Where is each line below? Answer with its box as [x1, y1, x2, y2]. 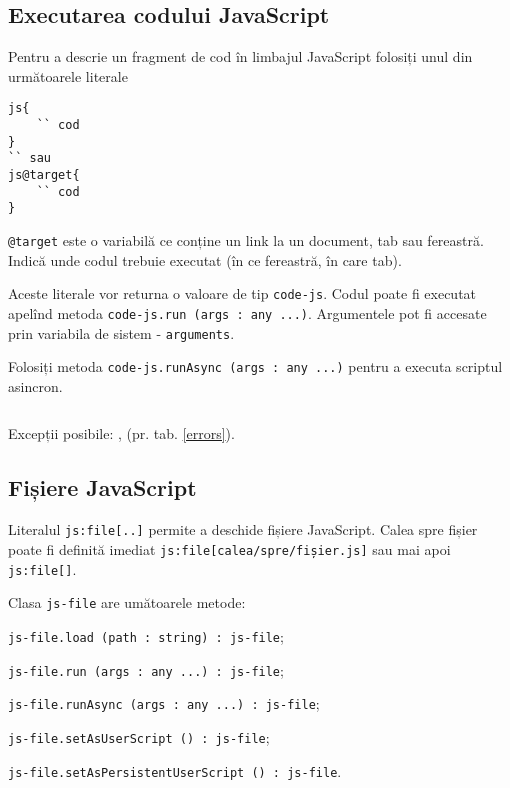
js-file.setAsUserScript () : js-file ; [8, 726, 270, 747]
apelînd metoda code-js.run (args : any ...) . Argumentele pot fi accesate [8, 302, 487, 323]
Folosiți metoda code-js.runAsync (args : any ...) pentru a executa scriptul [8, 356, 503, 377]
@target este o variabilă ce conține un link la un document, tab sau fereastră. [8, 229, 484, 250]
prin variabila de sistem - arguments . [8, 322, 235, 343]
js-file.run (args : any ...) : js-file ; [8, 659, 284, 680]
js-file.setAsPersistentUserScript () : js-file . [8, 760, 342, 781]
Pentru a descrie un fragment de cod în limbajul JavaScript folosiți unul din [8, 46, 473, 67]
